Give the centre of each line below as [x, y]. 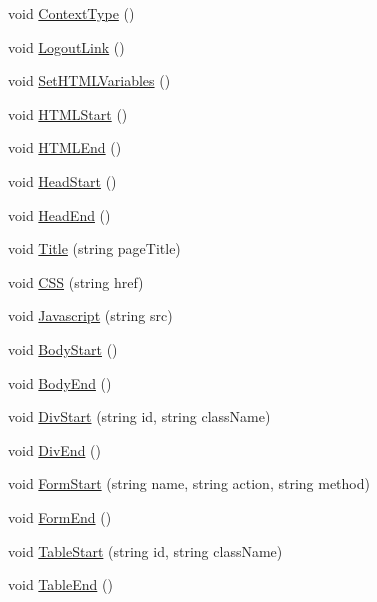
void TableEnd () [60, 584]
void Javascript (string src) [90, 315]
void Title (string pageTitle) [94, 248]
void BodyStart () [63, 348]
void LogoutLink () [66, 46]
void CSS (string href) [76, 281]
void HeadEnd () [59, 214]
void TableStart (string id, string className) [145, 550]
